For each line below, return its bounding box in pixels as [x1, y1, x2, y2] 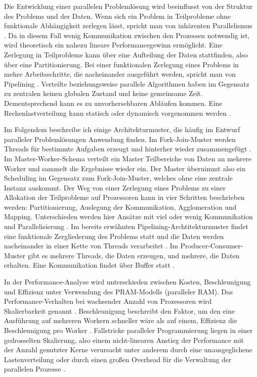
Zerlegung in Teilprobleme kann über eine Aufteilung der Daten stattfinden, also [4, 49, 248, 59]
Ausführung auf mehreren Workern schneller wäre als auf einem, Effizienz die [4, 315, 237, 326]
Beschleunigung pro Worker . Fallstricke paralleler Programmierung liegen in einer [4, 325, 253, 335]
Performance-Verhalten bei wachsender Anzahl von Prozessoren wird [4, 296, 212, 306]
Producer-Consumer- [180, 240, 243, 251]
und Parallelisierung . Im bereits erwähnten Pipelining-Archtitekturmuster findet [4, 221, 249, 232]
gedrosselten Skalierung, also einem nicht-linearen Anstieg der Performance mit [4, 334, 244, 345]
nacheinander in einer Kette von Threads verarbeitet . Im [4, 240, 178, 251]
